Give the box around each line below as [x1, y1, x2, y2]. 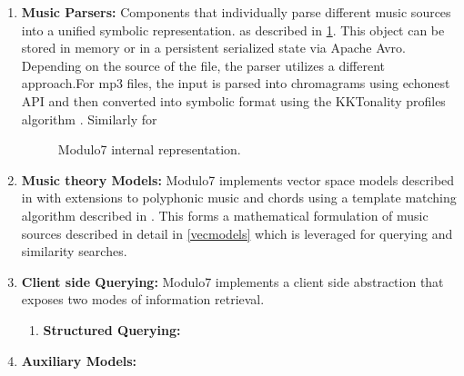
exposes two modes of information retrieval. [21, 290, 265, 309]
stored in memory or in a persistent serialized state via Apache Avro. [21, 38, 406, 57]
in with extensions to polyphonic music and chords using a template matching [21, 188, 457, 207]
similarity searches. [21, 242, 127, 261]
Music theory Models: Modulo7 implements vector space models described [21, 170, 455, 189]
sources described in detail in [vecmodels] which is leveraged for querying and [21, 223, 453, 242]
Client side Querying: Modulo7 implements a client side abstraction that [21, 272, 444, 291]
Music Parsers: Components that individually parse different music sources [21, 3, 451, 21]
